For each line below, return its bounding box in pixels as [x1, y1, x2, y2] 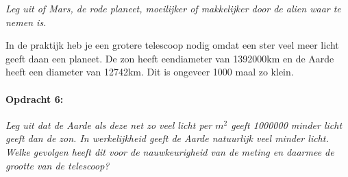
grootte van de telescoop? [5, 158, 110, 172]
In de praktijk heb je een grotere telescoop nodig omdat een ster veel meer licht [5, 38, 339, 52]
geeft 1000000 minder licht [231, 117, 343, 132]
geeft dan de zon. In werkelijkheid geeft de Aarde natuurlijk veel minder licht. [5, 131, 329, 145]
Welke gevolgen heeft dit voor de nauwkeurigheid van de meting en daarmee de [5, 144, 334, 158]
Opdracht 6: [5, 91, 64, 106]
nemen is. [5, 14, 47, 29]
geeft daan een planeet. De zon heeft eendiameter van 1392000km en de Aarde [5, 51, 334, 65]
